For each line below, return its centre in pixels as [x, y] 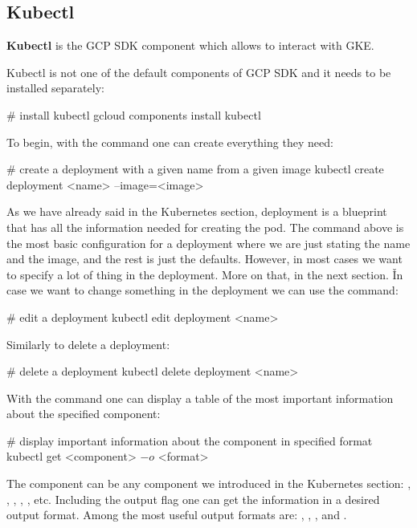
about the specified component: [84, 414]
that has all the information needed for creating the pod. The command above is [205, 227]
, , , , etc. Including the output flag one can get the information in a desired [193, 499]
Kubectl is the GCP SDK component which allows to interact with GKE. [190, 45]
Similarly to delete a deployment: [88, 344]
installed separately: [55, 88]
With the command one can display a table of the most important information [200, 398]
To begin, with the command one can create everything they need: [170, 142]
